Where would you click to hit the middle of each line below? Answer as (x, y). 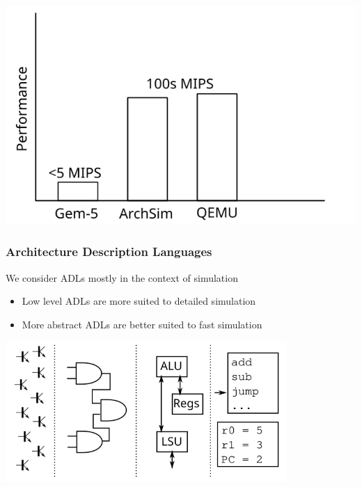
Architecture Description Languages (109, 252)
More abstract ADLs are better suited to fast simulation (142, 324)
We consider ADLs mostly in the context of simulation (122, 277)
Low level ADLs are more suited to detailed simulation (139, 301)
